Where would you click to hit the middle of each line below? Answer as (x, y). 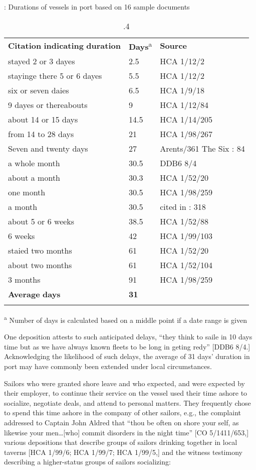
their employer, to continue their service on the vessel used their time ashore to (126, 393)
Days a (140, 45)
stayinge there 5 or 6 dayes (55, 75)
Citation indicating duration (64, 46)
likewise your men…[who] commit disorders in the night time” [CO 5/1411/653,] (126, 432)
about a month (34, 177)
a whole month (34, 163)
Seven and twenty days (48, 148)
